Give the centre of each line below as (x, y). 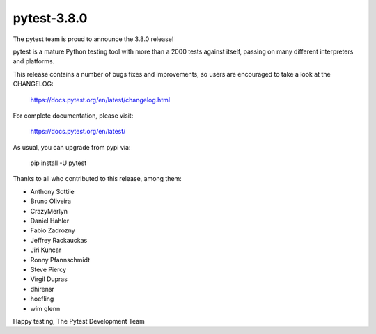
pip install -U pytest (58, 163)
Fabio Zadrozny (53, 230)
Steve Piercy (48, 269)
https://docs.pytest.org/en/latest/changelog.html (100, 100)
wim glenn (45, 308)
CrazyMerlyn (49, 211)
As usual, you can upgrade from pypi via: (72, 147)
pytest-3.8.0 (50, 18)
